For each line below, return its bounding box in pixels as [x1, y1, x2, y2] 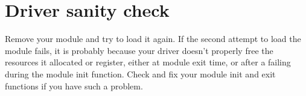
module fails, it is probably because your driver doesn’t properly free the [5, 44, 273, 56]
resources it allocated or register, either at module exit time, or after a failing [5, 56, 291, 68]
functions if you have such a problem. [5, 79, 143, 92]
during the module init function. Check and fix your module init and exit [5, 67, 276, 80]
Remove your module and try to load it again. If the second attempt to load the [5, 32, 301, 45]
